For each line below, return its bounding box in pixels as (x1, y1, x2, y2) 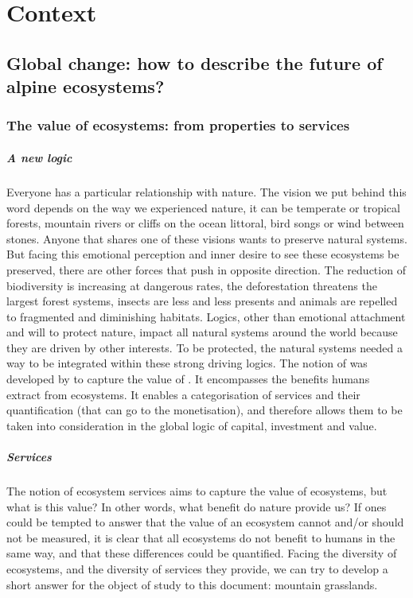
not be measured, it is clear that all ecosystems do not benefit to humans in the (6, 529, 395, 546)
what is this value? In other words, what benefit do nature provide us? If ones (6, 498, 387, 515)
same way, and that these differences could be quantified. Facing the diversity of (6, 545, 397, 561)
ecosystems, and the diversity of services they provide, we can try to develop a (6, 560, 388, 577)
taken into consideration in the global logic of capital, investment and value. (6, 417, 377, 433)
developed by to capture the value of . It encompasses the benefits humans (6, 371, 370, 387)
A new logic (6, 149, 72, 165)
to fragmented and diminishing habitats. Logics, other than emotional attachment (6, 308, 406, 324)
